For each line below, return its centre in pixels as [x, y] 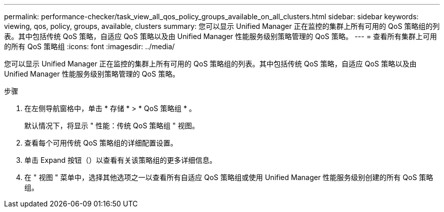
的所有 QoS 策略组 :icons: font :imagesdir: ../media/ [89, 46]
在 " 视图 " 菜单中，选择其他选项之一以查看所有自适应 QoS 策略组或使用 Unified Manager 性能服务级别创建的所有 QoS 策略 [229, 177]
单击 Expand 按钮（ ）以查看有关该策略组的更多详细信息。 [121, 160]
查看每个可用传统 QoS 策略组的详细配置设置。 [101, 143]
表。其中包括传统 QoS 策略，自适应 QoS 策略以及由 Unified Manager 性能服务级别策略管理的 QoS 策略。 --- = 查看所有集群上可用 [221, 36]
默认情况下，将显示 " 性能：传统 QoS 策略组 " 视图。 [112, 126]
